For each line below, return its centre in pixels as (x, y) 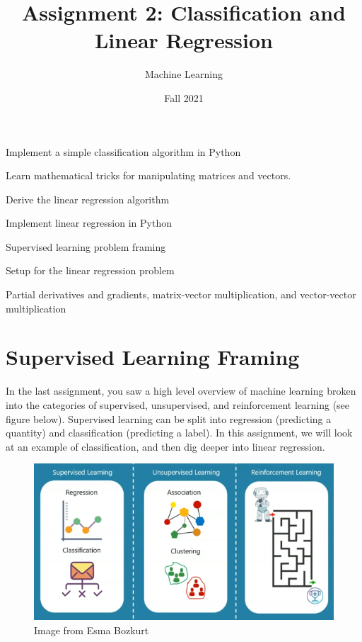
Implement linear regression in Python (89, 223)
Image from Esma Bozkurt (92, 630)
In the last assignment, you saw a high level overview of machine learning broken (181, 391)
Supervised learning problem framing (86, 246)
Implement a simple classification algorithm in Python (123, 151)
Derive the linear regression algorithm (88, 199)
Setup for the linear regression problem (90, 270)
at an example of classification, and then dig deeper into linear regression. (165, 446)
